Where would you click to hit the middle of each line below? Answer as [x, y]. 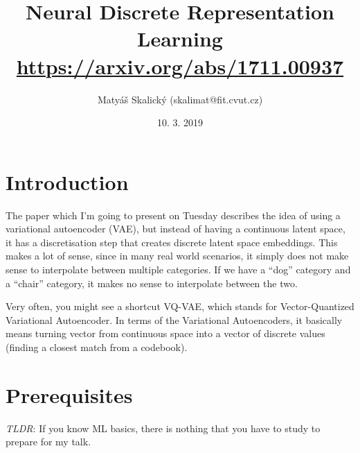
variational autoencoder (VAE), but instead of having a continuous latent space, [175, 229]
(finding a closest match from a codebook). [97, 347]
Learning [180, 39]
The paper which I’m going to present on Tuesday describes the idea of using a [173, 215]
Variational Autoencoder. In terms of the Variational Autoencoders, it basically [174, 319]
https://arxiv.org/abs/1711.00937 [180, 66]
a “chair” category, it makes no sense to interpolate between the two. [152, 283]
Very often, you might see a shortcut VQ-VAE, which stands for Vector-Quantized [180, 306]
